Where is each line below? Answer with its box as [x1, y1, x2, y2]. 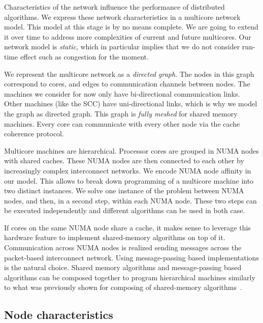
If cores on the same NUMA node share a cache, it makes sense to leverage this [4, 222, 251, 232]
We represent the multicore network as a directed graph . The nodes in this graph [4, 68, 254, 79]
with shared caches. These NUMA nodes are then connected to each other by [4, 155, 244, 166]
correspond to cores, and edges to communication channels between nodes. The [4, 78, 250, 89]
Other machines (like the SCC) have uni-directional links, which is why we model [4, 98, 257, 109]
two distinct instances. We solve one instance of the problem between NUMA [4, 185, 244, 196]
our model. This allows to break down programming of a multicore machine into [4, 175, 254, 186]
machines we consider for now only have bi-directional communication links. [4, 88, 240, 99]
